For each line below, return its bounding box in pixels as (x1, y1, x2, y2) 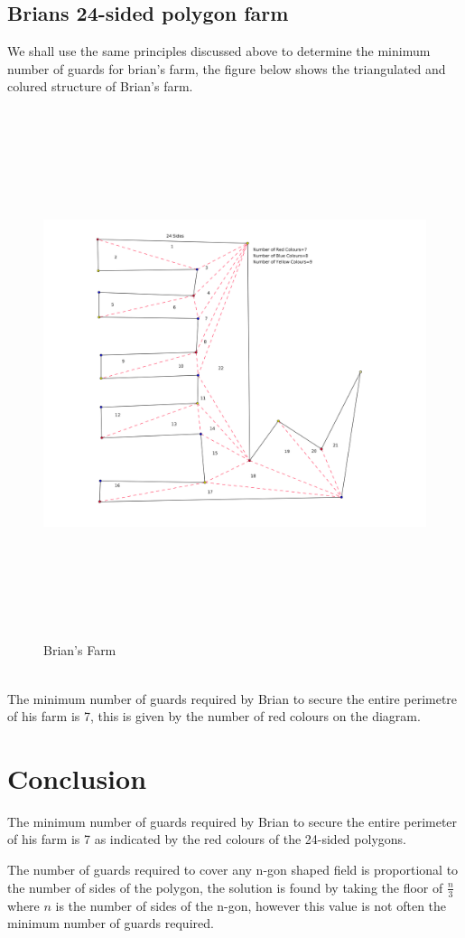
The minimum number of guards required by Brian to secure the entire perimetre (7, 689, 458, 708)
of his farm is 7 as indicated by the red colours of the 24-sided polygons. (7, 830, 406, 849)
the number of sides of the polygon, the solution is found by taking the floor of (7, 877, 443, 896)
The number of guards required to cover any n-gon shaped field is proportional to (7, 860, 459, 879)
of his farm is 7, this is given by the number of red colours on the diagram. (7, 707, 421, 726)
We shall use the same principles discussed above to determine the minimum (7, 42, 431, 61)
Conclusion (7, 759, 147, 796)
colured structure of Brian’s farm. (7, 77, 193, 96)
